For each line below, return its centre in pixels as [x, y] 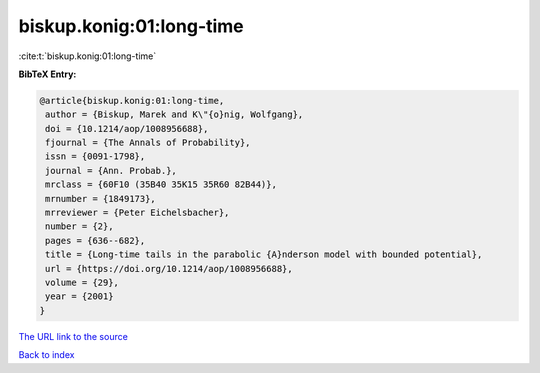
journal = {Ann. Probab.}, [111, 170]
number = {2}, [79, 226]
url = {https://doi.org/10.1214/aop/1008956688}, [169, 268]
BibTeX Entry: [47, 74]
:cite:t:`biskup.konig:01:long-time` [87, 56]
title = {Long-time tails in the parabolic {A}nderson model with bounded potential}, [264, 254]
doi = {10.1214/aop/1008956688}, [127, 128]
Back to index [46, 355]
